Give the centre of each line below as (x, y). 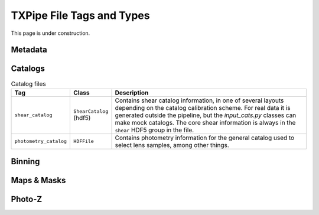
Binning (25, 162)
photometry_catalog (41, 141)
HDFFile (84, 141)
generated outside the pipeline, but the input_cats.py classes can (206, 115)
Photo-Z (27, 199)
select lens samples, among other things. (172, 145)
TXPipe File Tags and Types (80, 15)
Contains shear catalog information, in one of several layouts (199, 100)
